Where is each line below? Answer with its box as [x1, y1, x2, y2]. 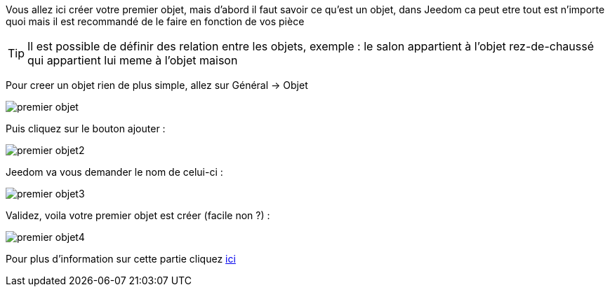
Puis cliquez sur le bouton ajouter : [6, 123, 166, 134]
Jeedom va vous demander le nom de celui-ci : [6, 166, 223, 178]
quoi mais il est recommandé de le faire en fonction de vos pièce [6, 15, 305, 27]
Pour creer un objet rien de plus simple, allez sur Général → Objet [6, 79, 308, 91]
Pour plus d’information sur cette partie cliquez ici [6, 253, 236, 265]
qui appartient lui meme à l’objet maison [27, 53, 238, 67]
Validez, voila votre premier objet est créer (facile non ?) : [6, 209, 270, 221]
